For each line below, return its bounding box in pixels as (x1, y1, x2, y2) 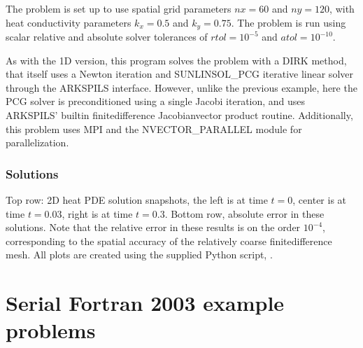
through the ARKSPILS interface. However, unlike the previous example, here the (6, 80, 357, 95)
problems (6, 316, 96, 344)
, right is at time (62, 206, 133, 221)
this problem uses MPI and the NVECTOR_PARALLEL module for (6, 121, 302, 136)
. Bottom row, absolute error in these (164, 206, 325, 221)
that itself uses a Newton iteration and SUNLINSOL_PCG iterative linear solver (6, 67, 353, 81)
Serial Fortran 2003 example (6, 288, 285, 317)
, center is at (292, 193, 347, 207)
